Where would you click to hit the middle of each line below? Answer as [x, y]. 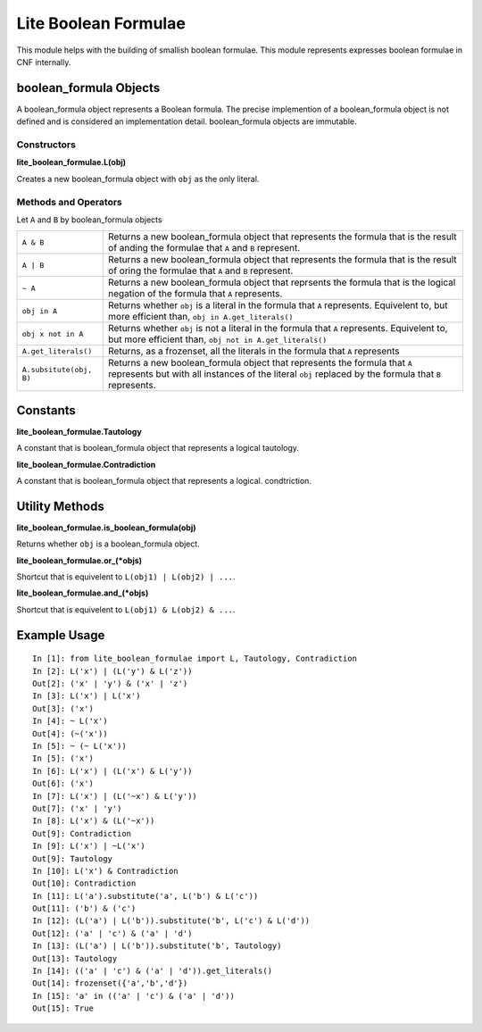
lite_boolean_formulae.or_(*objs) [79, 560]
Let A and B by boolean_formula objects [89, 220]
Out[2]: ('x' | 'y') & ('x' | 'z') [110, 684]
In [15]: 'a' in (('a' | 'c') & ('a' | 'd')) [134, 996]
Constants [46, 410]
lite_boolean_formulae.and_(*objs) [83, 593]
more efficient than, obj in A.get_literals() [201, 317]
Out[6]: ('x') [63, 784]
